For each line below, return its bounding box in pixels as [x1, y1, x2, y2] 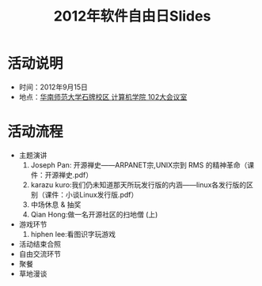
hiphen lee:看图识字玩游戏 [30, 229, 116, 239]
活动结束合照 [18, 239, 61, 249]
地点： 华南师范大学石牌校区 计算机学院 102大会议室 [18, 92, 188, 101]
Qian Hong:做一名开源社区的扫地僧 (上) [30, 209, 158, 219]
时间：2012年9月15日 [18, 82, 89, 92]
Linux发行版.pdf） [79, 190, 139, 199]
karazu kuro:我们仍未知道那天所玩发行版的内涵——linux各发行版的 [30, 179, 247, 190]
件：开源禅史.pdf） [30, 170, 93, 179]
